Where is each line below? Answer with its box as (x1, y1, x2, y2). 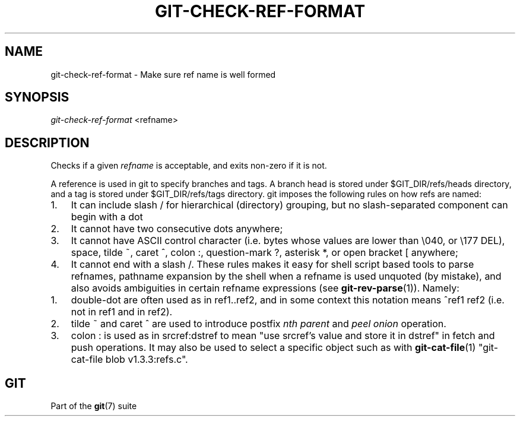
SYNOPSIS (5, 90, 69, 105)
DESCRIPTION (5, 135, 90, 150)
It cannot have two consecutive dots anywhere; (71, 223, 283, 235)
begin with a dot (71, 211, 143, 223)
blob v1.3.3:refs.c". (105, 353, 188, 366)
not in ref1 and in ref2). (71, 306, 173, 318)
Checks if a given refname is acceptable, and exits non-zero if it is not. (50, 160, 327, 171)
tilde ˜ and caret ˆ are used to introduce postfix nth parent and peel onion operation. (71, 318, 446, 330)
